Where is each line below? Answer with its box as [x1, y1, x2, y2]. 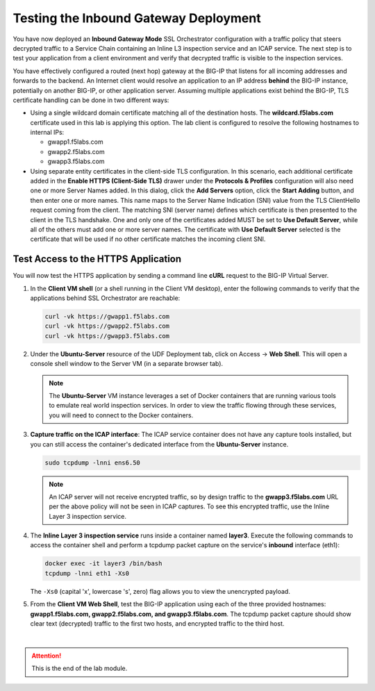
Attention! [31, 651, 62, 660]
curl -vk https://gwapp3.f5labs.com [44, 332, 170, 340]
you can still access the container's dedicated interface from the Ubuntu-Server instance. [30, 440, 289, 448]
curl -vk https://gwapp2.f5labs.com [44, 322, 170, 330]
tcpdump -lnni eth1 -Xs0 [44, 569, 130, 577]
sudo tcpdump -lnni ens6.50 [44, 458, 140, 467]
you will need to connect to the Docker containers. [49, 410, 194, 419]
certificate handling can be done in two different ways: [12, 96, 169, 104]
